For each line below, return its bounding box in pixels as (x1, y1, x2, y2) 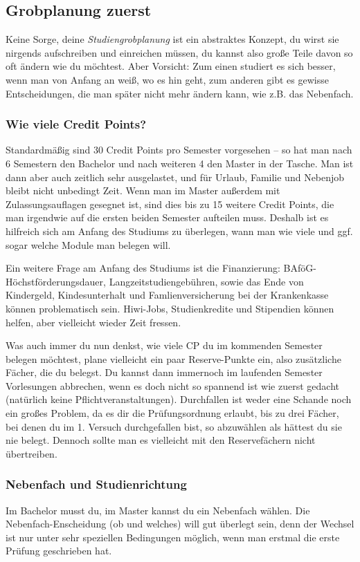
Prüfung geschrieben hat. (6, 543, 112, 558)
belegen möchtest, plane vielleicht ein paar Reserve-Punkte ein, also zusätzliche (6, 351, 341, 366)
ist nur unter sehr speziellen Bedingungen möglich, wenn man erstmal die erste (6, 530, 340, 544)
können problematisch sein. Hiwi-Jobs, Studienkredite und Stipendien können (6, 301, 334, 315)
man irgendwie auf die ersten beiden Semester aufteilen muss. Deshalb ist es (6, 210, 329, 225)
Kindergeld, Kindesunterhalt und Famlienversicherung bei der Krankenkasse (6, 288, 329, 302)
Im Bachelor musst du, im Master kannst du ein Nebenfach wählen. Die (6, 503, 310, 517)
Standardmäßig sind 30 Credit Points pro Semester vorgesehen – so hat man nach (6, 142, 352, 157)
